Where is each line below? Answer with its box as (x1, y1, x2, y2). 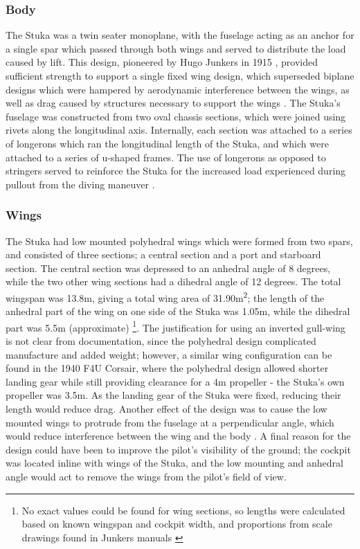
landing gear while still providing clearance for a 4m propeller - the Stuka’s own (6, 374, 345, 388)
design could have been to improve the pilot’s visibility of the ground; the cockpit (6, 442, 351, 456)
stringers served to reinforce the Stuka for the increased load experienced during (6, 163, 346, 178)
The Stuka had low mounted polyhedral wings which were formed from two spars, (6, 233, 353, 248)
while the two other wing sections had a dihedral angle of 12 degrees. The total (6, 274, 341, 289)
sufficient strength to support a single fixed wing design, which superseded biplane (6, 69, 354, 82)
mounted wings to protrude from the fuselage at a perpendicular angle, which (6, 415, 334, 429)
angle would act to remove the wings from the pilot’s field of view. (6, 469, 287, 483)
